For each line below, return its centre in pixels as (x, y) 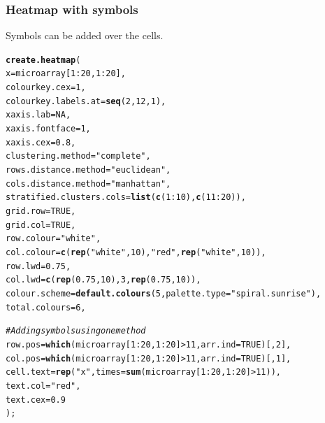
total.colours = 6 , (46, 307)
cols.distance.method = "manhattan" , (88, 184)
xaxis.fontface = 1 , (48, 129)
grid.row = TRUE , (41, 211)
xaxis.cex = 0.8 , (41, 142)
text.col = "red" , (43, 386)
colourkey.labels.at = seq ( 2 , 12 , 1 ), (86, 101)
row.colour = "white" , (53, 239)
